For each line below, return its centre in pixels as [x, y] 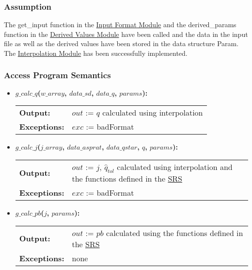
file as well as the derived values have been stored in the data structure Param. [121, 43]
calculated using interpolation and [175, 167]
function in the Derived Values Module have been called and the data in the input [126, 34]
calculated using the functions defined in [175, 233]
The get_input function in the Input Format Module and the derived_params [120, 25]
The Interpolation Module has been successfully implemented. [96, 53]
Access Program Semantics [57, 75]
